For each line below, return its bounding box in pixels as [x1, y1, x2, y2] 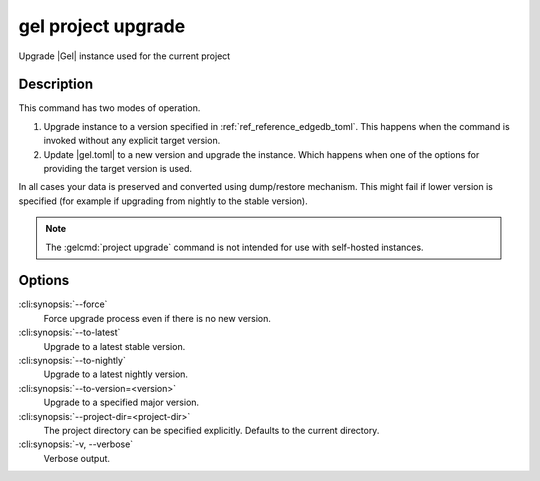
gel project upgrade [18, 15, 186, 37]
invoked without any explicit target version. [43, 135, 221, 147]
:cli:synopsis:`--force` [18, 298, 108, 310]
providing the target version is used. [43, 163, 193, 175]
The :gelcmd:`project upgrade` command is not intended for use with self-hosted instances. [45, 241, 424, 253]
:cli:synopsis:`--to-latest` [18, 326, 121, 339]
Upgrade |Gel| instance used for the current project [18, 50, 231, 62]
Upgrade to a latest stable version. [43, 340, 186, 352]
